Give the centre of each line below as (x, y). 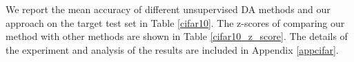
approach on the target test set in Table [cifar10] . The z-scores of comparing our (175, 22)
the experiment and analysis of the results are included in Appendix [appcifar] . (172, 49)
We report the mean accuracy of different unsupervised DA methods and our (168, 9)
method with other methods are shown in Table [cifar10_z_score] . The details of (177, 36)
